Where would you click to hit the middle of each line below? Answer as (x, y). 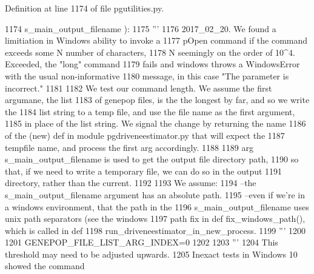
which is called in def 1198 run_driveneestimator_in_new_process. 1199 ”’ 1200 (155, 230)
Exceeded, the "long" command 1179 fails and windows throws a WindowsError (152, 64)
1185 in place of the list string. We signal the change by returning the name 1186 (155, 123)
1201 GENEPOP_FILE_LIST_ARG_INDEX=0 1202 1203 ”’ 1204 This (142, 242)
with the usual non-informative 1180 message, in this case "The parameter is (147, 75)
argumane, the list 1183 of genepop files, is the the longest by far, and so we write (157, 100)
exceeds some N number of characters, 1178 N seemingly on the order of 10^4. (150, 52)
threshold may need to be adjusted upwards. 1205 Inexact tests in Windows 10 (151, 254)
